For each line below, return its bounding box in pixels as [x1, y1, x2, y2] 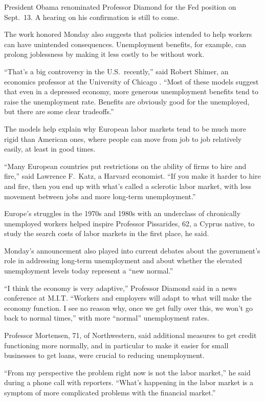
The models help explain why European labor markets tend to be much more [4, 123, 247, 134]
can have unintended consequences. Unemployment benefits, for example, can [4, 38, 247, 49]
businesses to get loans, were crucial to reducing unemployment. [4, 350, 205, 361]
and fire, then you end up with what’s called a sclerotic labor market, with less [4, 180, 252, 191]
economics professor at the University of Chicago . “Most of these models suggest [4, 76, 259, 87]
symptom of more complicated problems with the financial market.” [4, 387, 216, 397]
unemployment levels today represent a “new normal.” [4, 265, 173, 276]
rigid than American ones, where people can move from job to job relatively [4, 133, 242, 144]
